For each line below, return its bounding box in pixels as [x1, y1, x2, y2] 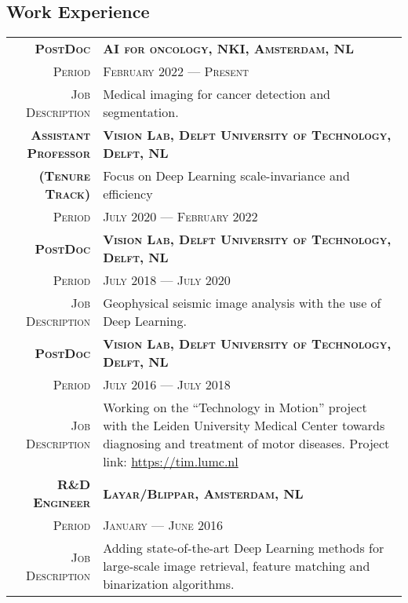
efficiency [103, 185, 153, 203]
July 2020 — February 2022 [103, 207, 258, 226]
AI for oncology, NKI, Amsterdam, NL [103, 39, 354, 58]
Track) [45, 185, 91, 203]
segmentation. [103, 103, 179, 122]
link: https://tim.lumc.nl [103, 452, 239, 471]
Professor [27, 144, 91, 163]
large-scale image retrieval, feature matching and [103, 557, 370, 576]
